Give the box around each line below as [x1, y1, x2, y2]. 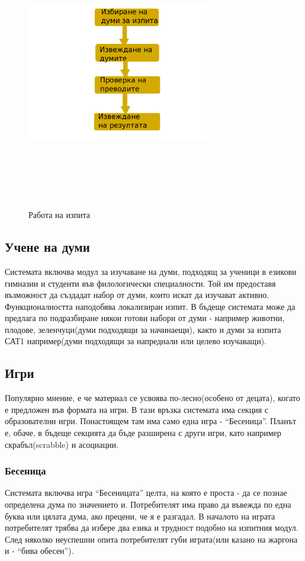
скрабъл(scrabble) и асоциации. [5, 438, 118, 450]
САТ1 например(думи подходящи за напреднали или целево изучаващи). [5, 335, 267, 347]
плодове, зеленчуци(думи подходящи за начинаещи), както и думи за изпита [5, 323, 281, 335]
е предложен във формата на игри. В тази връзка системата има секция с [5, 403, 268, 415]
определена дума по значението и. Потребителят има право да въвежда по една [5, 498, 291, 511]
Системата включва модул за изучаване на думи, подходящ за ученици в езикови [5, 265, 297, 277]
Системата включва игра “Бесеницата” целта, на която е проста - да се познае [5, 486, 287, 499]
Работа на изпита [28, 209, 90, 221]
